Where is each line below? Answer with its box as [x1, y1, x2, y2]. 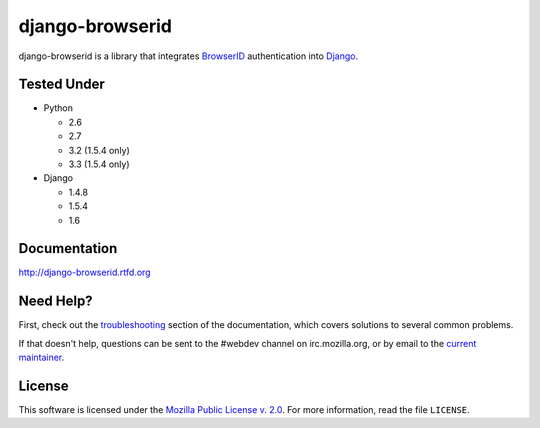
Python [43, 102, 74, 114]
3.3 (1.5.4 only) [68, 158, 130, 170]
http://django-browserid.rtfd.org [18, 266, 151, 279]
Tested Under [18, 76, 105, 93]
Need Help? [18, 293, 94, 310]
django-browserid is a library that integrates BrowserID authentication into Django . [18, 50, 359, 62]
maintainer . [18, 351, 65, 364]
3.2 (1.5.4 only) [68, 144, 130, 156]
